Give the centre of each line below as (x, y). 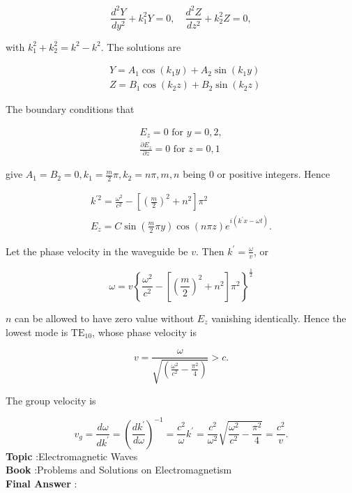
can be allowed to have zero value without (105, 318)
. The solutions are (141, 46)
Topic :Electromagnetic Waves (72, 456)
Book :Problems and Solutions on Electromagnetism (119, 470)
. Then (210, 251)
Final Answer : (41, 483)
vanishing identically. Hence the (279, 318)
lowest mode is (37, 332)
